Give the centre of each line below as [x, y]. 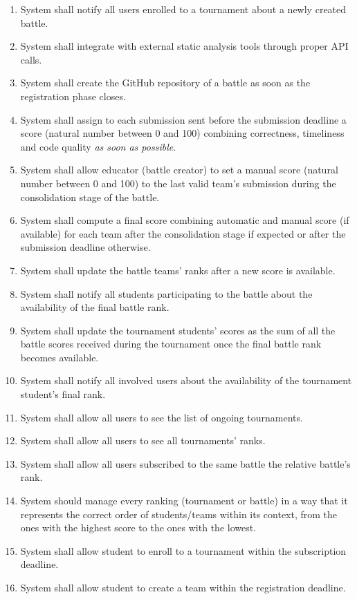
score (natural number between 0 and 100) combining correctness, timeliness [182, 133]
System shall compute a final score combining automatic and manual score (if [185, 220]
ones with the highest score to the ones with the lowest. [138, 527]
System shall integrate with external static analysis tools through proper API [184, 46]
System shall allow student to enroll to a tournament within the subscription [183, 550]
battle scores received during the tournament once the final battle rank [171, 344]
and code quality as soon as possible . [98, 146]
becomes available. [59, 357]
